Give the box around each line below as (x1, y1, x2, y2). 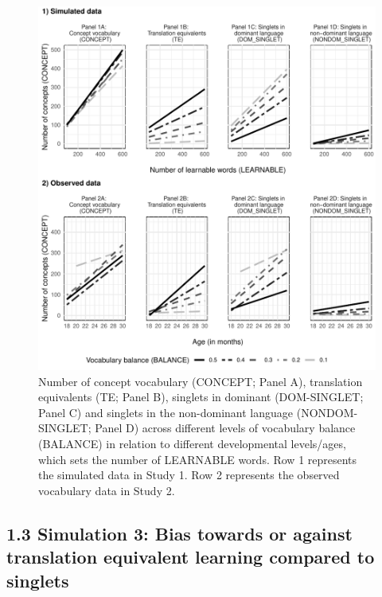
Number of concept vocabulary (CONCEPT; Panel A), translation (38, 373, 363, 389)
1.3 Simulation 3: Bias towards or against (6, 521, 353, 545)
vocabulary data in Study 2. (38, 482, 175, 498)
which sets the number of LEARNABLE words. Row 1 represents (38, 451, 357, 467)
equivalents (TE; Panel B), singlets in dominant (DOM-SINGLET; (38, 388, 364, 405)
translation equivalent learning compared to (6, 544, 375, 569)
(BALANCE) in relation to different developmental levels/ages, (38, 435, 346, 451)
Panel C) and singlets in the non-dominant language (38, 404, 294, 420)
